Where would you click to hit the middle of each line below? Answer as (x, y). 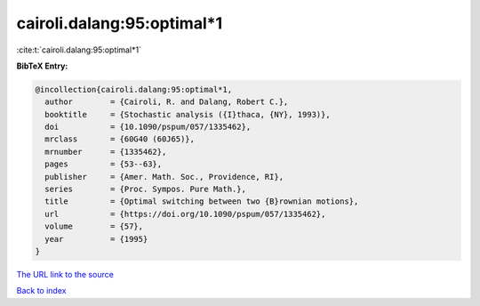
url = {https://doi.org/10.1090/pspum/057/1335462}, (185, 214)
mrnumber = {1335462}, (106, 152)
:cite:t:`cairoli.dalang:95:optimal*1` (79, 50)
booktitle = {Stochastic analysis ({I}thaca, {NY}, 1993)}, (188, 114)
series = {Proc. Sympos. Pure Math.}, (145, 189)
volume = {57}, (94, 226)
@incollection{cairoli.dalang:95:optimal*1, (134, 89)
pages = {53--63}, (104, 164)
